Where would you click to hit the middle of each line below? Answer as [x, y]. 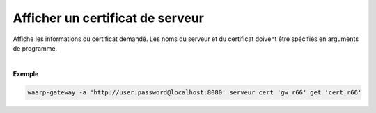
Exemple [26, 73]
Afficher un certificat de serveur [109, 18]
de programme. [35, 48]
